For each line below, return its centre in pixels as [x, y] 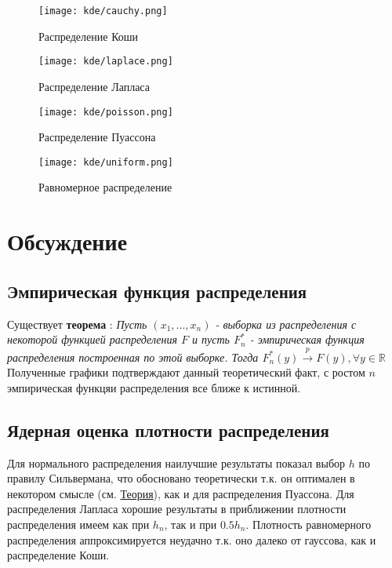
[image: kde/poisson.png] [106, 112]
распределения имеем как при [78, 524]
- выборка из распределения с [286, 324]
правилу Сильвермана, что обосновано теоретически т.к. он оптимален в [181, 478]
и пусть [211, 339]
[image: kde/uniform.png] [106, 162]
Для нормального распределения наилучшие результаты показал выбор [176, 462]
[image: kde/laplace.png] [106, 62]
